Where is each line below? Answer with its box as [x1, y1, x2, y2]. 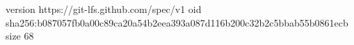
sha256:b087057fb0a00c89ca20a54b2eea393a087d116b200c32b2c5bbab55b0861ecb [6, 15, 348, 29]
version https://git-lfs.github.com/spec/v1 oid [6, 2, 202, 16]
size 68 [6, 29, 34, 43]
